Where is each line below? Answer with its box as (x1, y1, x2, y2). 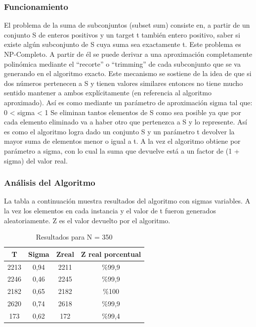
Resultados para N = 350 (36, 232, 113, 242)
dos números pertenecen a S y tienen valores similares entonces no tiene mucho (4, 78, 243, 88)
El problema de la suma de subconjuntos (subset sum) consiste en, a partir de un (4, 20, 250, 30)
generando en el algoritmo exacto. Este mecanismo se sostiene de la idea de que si (4, 68, 252, 79)
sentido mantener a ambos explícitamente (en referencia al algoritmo (4, 87, 212, 98)
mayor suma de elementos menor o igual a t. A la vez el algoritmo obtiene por (4, 136, 241, 146)
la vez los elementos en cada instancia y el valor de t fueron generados (4, 205, 216, 215)
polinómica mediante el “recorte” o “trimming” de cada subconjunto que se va (4, 58, 241, 69)
